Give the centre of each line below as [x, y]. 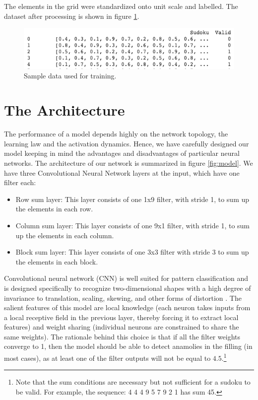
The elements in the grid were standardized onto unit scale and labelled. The [121, 6]
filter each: [20, 182]
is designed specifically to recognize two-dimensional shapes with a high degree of [128, 288]
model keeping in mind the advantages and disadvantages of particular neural [122, 153]
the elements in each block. [57, 261]
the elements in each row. [54, 209]
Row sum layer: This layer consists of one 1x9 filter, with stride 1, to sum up [132, 199]
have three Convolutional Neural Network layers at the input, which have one [122, 172]
